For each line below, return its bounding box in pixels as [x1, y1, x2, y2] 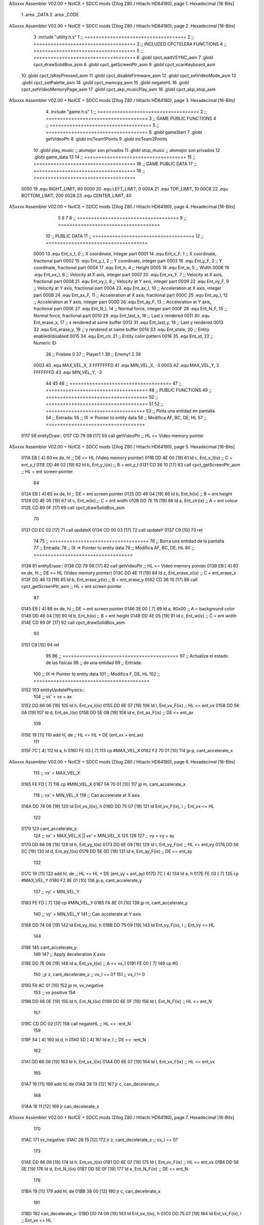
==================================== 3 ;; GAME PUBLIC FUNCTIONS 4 [45, 116, 216, 122]
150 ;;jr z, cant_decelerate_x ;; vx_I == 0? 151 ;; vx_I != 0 [33, 971, 145, 977]
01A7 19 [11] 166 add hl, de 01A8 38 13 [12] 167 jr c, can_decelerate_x [21, 1081, 159, 1087]
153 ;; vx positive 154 [33, 989, 76, 995]
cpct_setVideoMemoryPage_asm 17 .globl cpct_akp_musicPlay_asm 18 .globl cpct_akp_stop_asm [21, 86, 216, 92]
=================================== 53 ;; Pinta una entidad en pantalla [45, 408, 215, 414]
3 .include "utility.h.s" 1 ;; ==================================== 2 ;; [33, 34, 194, 40]
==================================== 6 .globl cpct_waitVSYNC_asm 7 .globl [33, 54, 214, 61]
